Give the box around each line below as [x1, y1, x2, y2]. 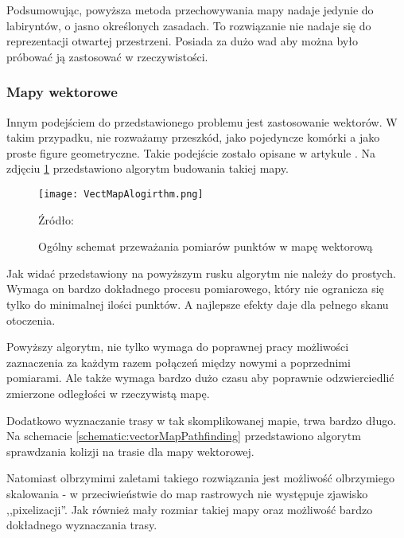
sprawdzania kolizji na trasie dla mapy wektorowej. [6, 442, 254, 459]
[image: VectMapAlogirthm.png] [38, 188, 204, 200]
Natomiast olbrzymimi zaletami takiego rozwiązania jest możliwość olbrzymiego [6, 470, 394, 486]
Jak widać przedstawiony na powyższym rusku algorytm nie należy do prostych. [6, 264, 396, 281]
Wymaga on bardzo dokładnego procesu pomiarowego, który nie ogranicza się [6, 280, 384, 297]
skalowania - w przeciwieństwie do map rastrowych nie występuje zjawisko [6, 485, 368, 501]
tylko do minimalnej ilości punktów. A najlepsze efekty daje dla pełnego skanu [6, 296, 389, 312]
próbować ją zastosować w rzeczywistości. [6, 48, 208, 64]
